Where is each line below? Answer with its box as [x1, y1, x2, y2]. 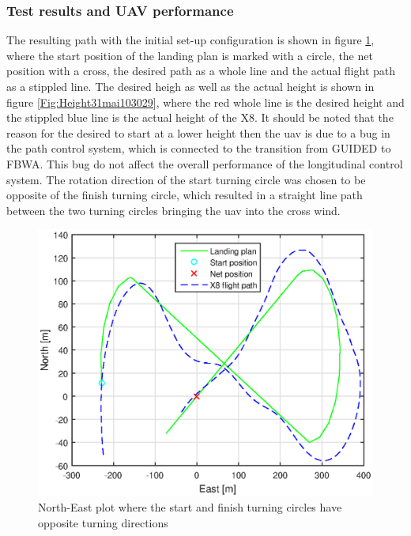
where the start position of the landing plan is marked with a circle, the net [6, 47, 373, 63]
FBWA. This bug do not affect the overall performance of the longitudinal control [6, 155, 403, 172]
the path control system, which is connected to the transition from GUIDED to [6, 140, 391, 157]
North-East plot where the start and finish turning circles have [38, 499, 342, 515]
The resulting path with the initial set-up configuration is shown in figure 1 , [6, 32, 375, 48]
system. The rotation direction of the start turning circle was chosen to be [6, 171, 366, 187]
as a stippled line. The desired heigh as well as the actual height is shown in [6, 78, 375, 94]
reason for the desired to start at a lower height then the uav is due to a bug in [6, 124, 390, 141]
